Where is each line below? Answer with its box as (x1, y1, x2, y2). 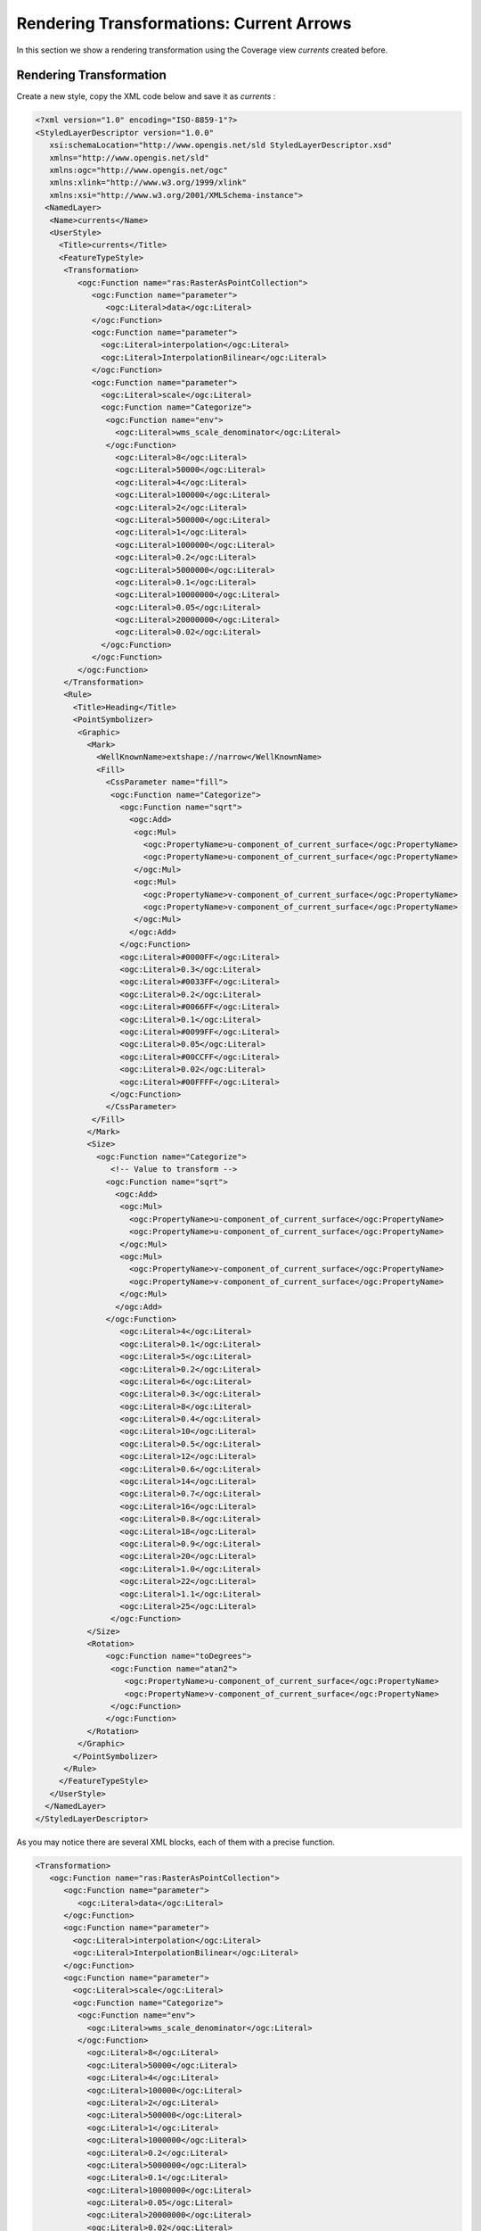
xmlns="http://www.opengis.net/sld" (49, 153, 209, 162)
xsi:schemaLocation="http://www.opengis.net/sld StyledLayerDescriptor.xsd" (49, 140, 393, 151)
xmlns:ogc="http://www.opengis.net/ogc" (49, 165, 229, 175)
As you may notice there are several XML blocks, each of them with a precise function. (16, 1837, 336, 1847)
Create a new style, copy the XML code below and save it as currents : (16, 91, 276, 102)
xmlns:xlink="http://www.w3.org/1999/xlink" (49, 178, 247, 187)
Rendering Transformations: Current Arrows (16, 13, 352, 33)
